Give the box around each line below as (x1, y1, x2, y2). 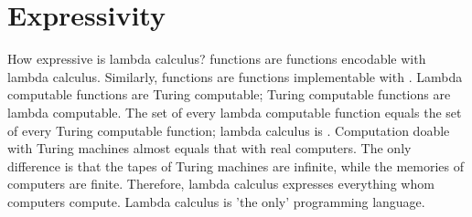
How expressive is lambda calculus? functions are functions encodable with (7, 49, 426, 68)
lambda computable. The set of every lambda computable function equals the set (7, 102, 462, 121)
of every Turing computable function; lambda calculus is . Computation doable (7, 120, 450, 139)
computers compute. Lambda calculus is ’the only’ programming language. (7, 191, 425, 211)
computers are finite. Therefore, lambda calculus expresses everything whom (7, 174, 434, 193)
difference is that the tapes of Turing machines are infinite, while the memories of (7, 156, 464, 175)
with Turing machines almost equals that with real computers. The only (7, 139, 412, 158)
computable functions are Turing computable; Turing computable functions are (7, 85, 451, 104)
